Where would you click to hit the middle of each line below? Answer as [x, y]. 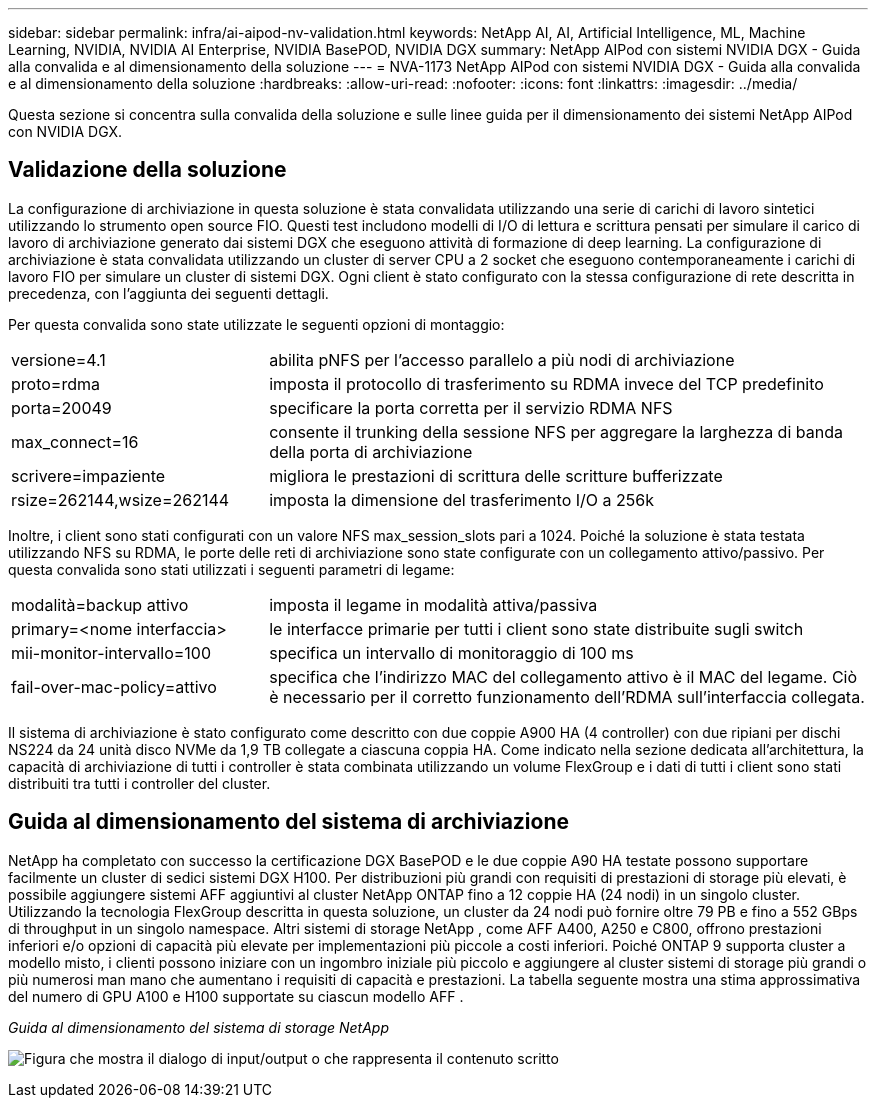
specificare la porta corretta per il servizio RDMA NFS [471, 407]
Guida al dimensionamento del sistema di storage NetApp [199, 1027]
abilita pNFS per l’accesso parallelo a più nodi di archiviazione [502, 359]
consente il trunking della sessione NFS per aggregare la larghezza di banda [556, 431]
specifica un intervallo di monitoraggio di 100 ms [451, 652]
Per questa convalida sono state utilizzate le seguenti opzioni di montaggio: [256, 324]
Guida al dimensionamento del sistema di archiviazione [289, 822]
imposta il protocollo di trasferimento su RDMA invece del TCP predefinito [546, 383]
